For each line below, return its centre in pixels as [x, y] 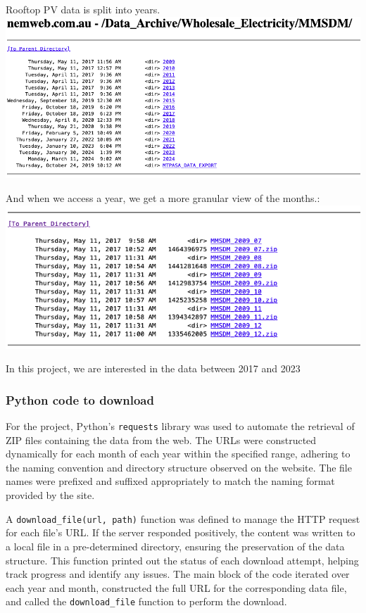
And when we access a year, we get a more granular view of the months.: [163, 197]
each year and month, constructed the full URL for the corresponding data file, [176, 587]
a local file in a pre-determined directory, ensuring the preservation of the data [175, 546]
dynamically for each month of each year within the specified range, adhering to [178, 454]
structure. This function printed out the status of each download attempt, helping [182, 560]
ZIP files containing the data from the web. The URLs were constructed [161, 440]
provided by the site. [50, 495]
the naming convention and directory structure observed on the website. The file [179, 467]
